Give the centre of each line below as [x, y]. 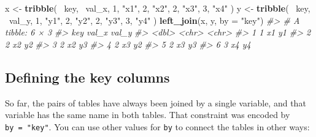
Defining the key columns [87, 77]
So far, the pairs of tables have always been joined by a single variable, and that [156, 102]
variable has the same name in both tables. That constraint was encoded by [148, 115]
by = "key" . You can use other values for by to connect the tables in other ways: [157, 126]
